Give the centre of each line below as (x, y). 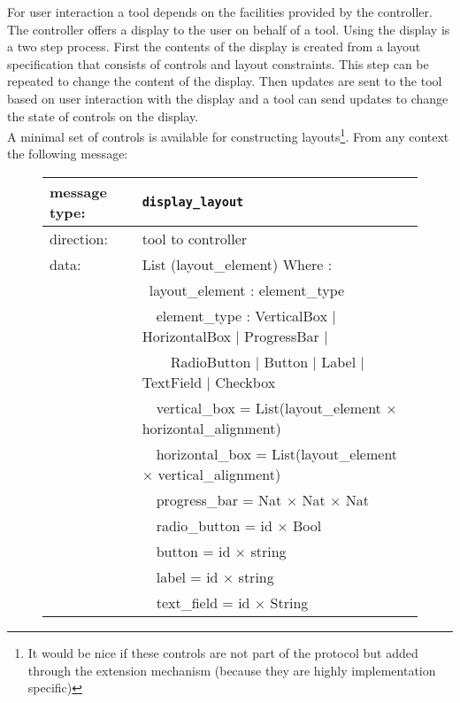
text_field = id (203, 603)
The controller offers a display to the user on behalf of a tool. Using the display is (229, 29)
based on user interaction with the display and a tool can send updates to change (228, 98)
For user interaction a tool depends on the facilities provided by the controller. (220, 12)
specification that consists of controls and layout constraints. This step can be (218, 63)
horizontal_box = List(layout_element (277, 454)
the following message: (68, 154)
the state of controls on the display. (103, 116)
